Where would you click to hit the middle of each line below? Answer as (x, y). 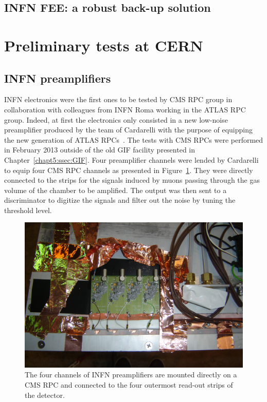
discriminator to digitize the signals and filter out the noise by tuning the (120, 200)
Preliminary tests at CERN (104, 45)
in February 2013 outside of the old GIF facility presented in (100, 150)
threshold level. (28, 210)
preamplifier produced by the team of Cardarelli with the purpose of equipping (128, 130)
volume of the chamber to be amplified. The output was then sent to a (115, 190)
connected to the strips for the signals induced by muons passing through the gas (132, 180)
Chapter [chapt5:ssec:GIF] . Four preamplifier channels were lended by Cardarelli (131, 159)
